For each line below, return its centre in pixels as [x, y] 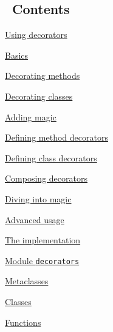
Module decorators [42, 260]
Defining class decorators [51, 157]
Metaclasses [27, 281]
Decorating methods [43, 76]
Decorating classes [39, 96]
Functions [23, 322]
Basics [17, 55]
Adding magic [31, 116]
